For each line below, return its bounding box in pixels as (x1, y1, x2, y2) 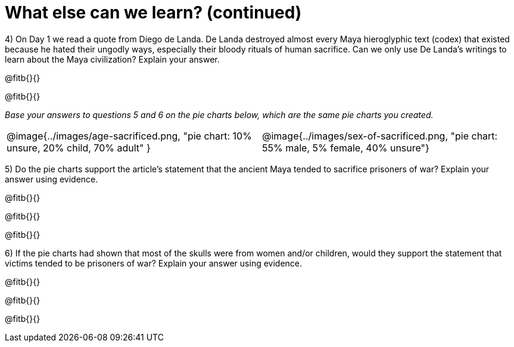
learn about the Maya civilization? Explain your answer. (5, 54, 220, 64)
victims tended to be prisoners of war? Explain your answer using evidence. (5, 258, 303, 268)
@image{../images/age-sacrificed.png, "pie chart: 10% (7, 129, 252, 142)
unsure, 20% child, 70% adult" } (7, 141, 151, 154)
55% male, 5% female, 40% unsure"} (262, 141, 429, 154)
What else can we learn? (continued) (5, 2, 302, 23)
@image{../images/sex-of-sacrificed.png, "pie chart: (262, 129, 498, 142)
